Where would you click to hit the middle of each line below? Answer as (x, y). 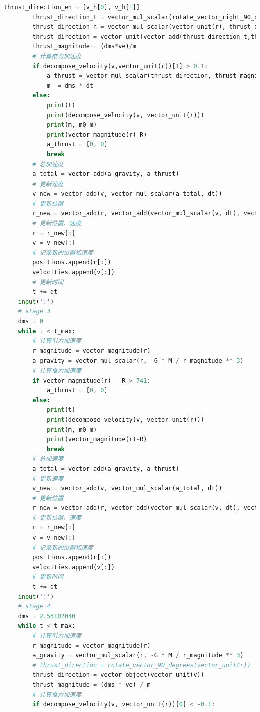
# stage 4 (34, 606)
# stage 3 (34, 312)
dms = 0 (31, 321)
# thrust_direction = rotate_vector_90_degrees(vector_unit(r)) (142, 665)
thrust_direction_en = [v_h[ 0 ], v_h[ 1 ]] (72, 7)
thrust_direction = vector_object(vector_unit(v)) (118, 675)
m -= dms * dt (70, 85)
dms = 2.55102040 (47, 616)
